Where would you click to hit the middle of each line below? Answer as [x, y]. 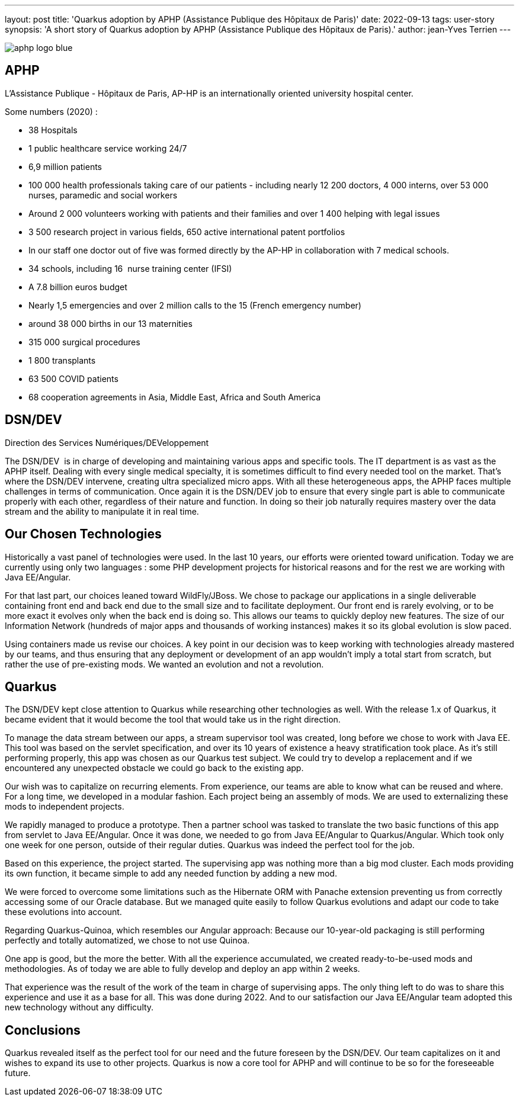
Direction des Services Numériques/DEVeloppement [107, 442]
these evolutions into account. [63, 912]
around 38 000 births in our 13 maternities [110, 323]
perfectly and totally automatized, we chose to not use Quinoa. [127, 940]
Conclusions [43, 1030]
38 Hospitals [53, 130]
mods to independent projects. [65, 807]
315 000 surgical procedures [84, 342]
